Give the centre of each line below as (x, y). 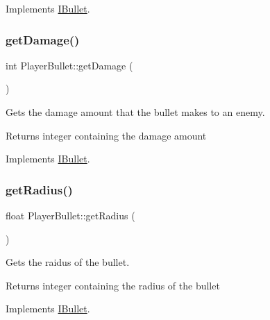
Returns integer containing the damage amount (106, 135)
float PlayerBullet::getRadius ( (70, 215)
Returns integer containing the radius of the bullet (113, 285)
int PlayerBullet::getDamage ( (69, 65)
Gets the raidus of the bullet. (68, 262)
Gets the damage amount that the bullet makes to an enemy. (135, 112)
